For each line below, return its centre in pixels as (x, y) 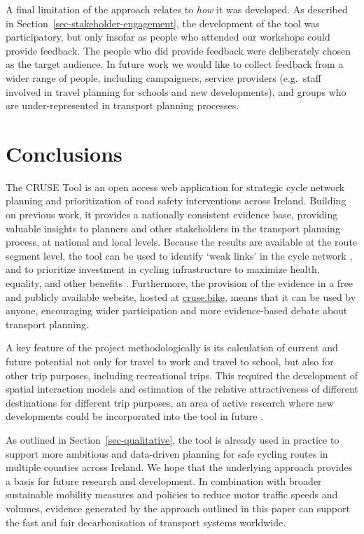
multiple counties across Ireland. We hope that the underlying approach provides (179, 467)
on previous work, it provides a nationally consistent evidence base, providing (172, 215)
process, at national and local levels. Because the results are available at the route (182, 242)
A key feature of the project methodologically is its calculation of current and (172, 347)
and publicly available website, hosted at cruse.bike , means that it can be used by (181, 296)
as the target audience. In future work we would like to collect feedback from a (175, 64)
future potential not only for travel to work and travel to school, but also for (170, 361)
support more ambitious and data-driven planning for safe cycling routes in (167, 453)
